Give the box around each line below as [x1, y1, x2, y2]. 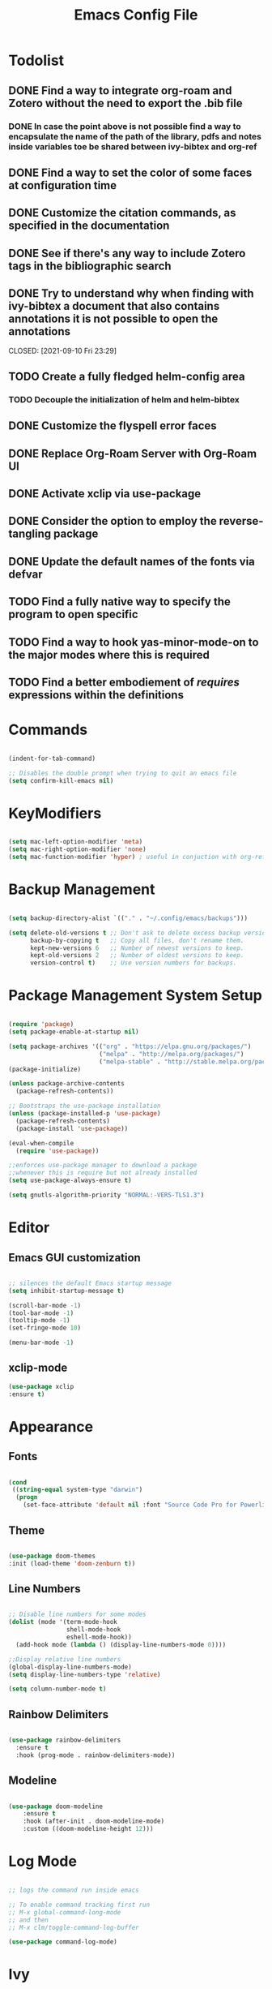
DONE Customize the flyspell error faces [8, 419, 217, 433]
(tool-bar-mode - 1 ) [8, 1308, 74, 1317]
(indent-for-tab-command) [8, 754, 96, 763]
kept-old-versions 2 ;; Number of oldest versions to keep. [29, 952, 244, 960]
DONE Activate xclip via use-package [8, 487, 202, 500]
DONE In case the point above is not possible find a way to [8, 120, 241, 131]
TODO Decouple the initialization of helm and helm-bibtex [8, 393, 240, 405]
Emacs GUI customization [8, 1251, 142, 1265]
